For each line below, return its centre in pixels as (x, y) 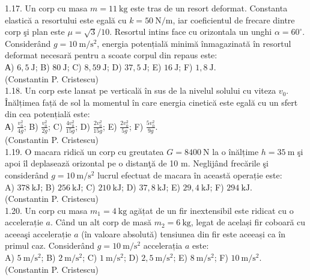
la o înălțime (236, 151)
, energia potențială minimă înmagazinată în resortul (194, 43)
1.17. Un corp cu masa (46, 8)
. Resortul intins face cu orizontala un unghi (191, 32)
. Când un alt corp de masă (101, 222)
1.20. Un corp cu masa (46, 210)
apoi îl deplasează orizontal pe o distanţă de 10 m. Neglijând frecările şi (137, 163)
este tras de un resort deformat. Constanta (209, 8)
